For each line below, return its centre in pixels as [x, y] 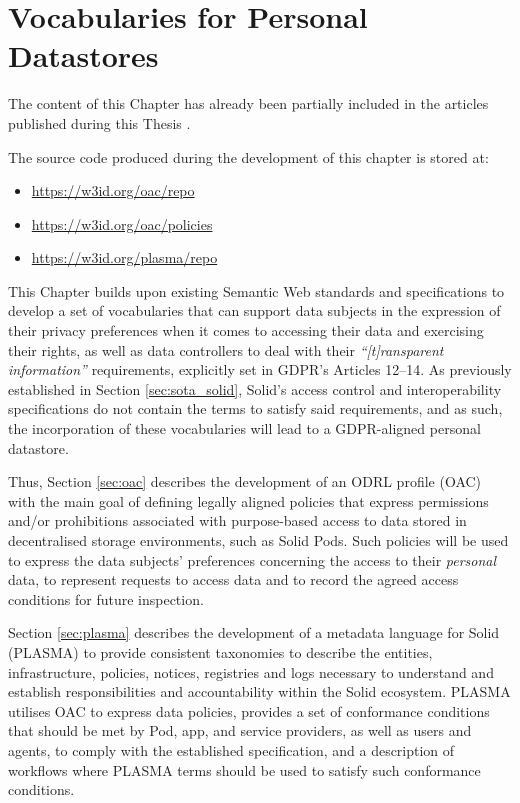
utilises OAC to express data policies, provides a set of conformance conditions [249, 710]
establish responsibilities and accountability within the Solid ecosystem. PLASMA [259, 691]
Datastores [83, 55]
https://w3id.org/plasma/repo [124, 257]
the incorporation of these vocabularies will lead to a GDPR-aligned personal [244, 428]
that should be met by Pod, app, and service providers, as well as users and [240, 730]
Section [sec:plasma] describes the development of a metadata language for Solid [254, 632]
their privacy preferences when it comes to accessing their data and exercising [246, 330]
